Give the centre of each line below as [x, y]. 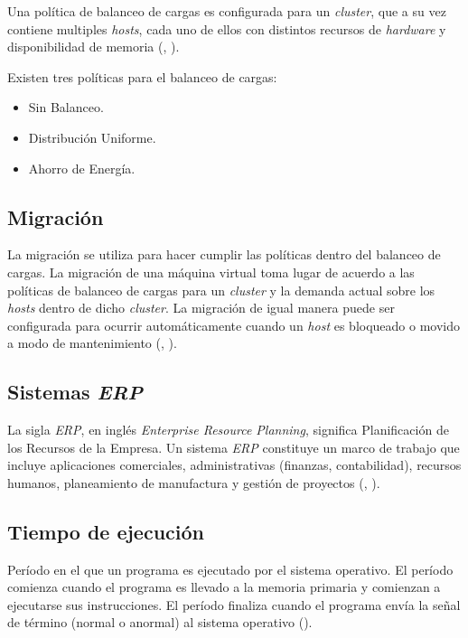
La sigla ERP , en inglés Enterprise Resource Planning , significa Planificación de [228, 430]
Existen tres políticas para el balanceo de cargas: [142, 76]
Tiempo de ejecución [106, 531]
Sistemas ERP [75, 392]
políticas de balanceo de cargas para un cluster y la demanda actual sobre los [221, 290]
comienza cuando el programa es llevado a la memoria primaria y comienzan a [224, 587]
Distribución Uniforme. [92, 137]
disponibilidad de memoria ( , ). [94, 47]
